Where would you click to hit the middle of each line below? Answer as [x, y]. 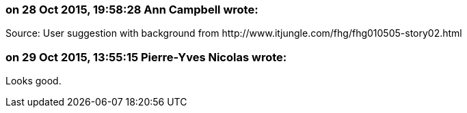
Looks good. [34, 81]
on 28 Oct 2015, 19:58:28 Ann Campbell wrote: [132, 10]
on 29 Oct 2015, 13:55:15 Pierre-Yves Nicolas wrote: [146, 57]
